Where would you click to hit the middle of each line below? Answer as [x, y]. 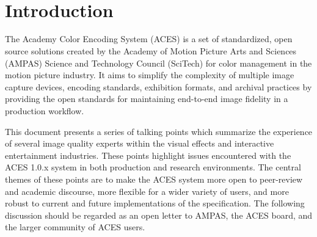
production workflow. [45, 111]
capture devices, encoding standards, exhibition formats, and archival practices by [158, 86]
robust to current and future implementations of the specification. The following [155, 203]
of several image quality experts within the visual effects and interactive [140, 143]
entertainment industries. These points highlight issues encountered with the [148, 155]
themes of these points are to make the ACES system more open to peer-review [154, 179]
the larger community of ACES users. [75, 227]
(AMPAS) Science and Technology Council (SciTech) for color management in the [158, 63]
